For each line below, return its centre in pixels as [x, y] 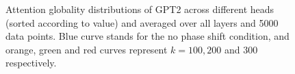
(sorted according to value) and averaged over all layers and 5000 [142, 22]
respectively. [31, 63]
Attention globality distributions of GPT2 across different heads [140, 9]
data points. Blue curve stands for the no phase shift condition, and [147, 36]
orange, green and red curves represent [87, 49]
